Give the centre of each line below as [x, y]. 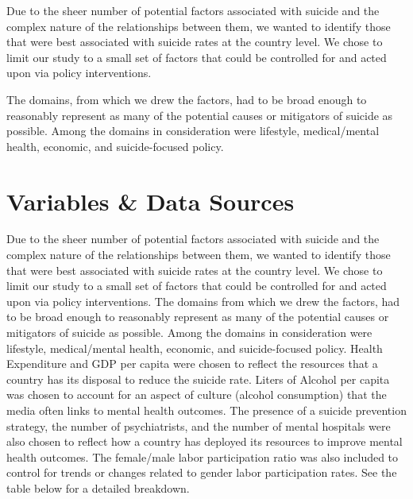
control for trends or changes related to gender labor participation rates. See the [202, 472]
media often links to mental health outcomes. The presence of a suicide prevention [206, 410]
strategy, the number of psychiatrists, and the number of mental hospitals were [199, 426]
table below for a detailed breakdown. [98, 487]
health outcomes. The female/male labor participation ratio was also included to [203, 456]
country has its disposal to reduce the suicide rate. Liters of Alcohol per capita [198, 379]
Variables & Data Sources [151, 201]
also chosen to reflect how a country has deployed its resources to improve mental [205, 441]
